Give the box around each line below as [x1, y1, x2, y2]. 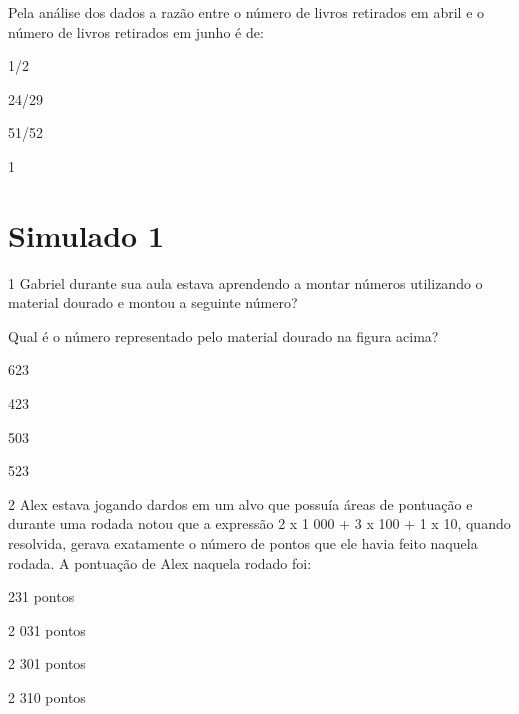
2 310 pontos [8, 687, 86, 707]
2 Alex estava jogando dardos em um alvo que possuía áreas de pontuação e [8, 493, 473, 514]
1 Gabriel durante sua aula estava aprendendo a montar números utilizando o [8, 272, 483, 293]
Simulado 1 [8, 214, 165, 255]
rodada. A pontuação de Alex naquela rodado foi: [8, 552, 312, 573]
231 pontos [8, 586, 75, 607]
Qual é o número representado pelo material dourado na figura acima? [8, 325, 439, 346]
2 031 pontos [8, 619, 86, 640]
